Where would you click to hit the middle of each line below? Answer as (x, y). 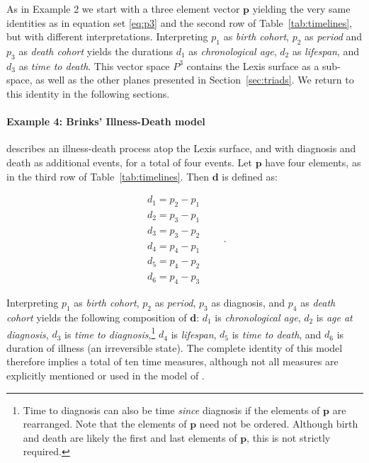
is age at (334, 317)
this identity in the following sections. (88, 93)
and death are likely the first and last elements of (130, 437)
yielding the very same (301, 8)
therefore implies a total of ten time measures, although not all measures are (172, 361)
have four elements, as (313, 162)
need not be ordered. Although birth (279, 424)
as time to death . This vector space (94, 65)
